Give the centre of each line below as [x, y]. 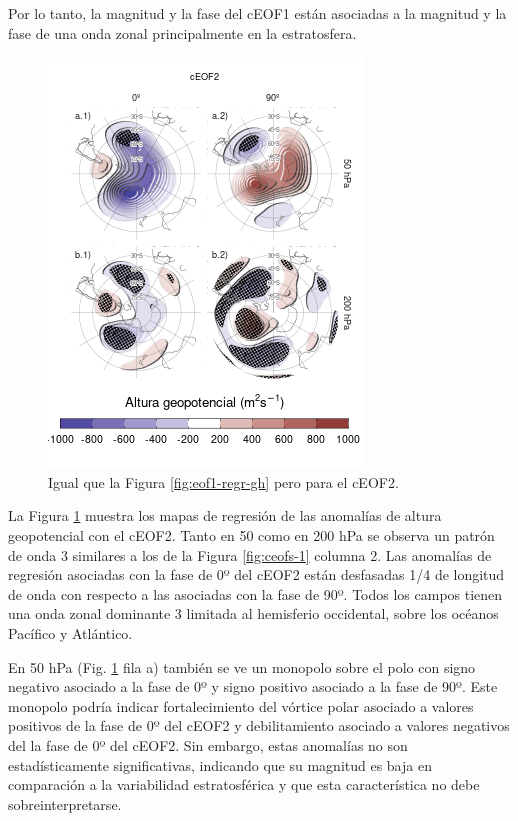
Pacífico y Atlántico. [70, 632]
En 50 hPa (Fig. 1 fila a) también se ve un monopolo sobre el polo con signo [242, 666]
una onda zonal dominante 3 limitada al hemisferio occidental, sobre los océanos [253, 613]
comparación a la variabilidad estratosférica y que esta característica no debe [244, 784]
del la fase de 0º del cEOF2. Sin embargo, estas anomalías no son [208, 744]
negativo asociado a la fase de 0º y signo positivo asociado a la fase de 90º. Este [253, 686]
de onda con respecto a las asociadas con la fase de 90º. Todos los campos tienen [255, 593]
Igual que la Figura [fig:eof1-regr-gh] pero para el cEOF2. [223, 481]
